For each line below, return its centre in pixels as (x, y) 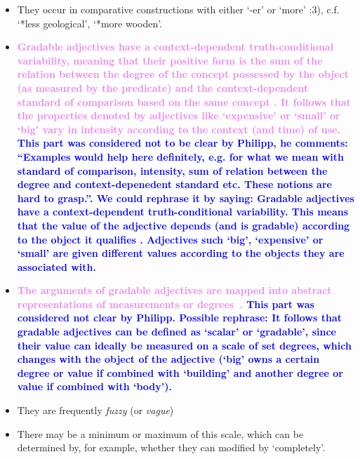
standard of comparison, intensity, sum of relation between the (172, 170)
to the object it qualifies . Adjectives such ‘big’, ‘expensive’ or (170, 239)
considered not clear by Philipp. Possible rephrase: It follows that (180, 318)
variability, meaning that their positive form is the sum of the (170, 60)
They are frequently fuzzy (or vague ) (95, 410)
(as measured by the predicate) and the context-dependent (163, 87)
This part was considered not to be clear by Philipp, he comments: (182, 143)
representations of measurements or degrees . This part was (166, 304)
